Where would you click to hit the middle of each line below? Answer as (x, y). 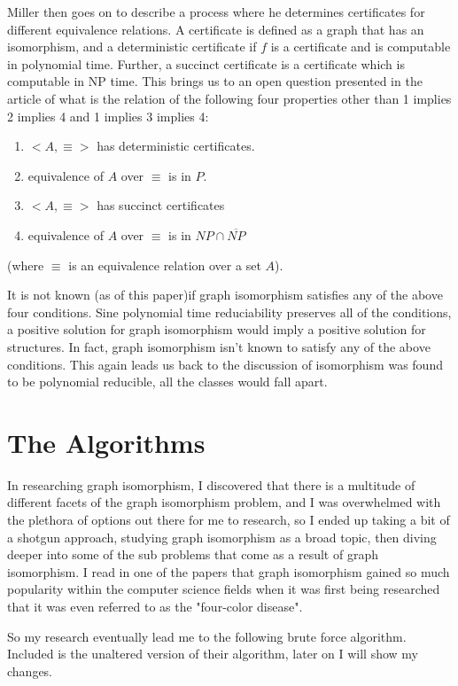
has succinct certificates (161, 205)
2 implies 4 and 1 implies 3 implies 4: (108, 116)
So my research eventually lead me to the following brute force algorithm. (207, 636)
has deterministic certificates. (176, 146)
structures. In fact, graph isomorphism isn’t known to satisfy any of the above (219, 346)
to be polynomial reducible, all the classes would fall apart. (167, 382)
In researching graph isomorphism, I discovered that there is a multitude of (211, 484)
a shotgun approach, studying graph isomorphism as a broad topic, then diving (222, 537)
